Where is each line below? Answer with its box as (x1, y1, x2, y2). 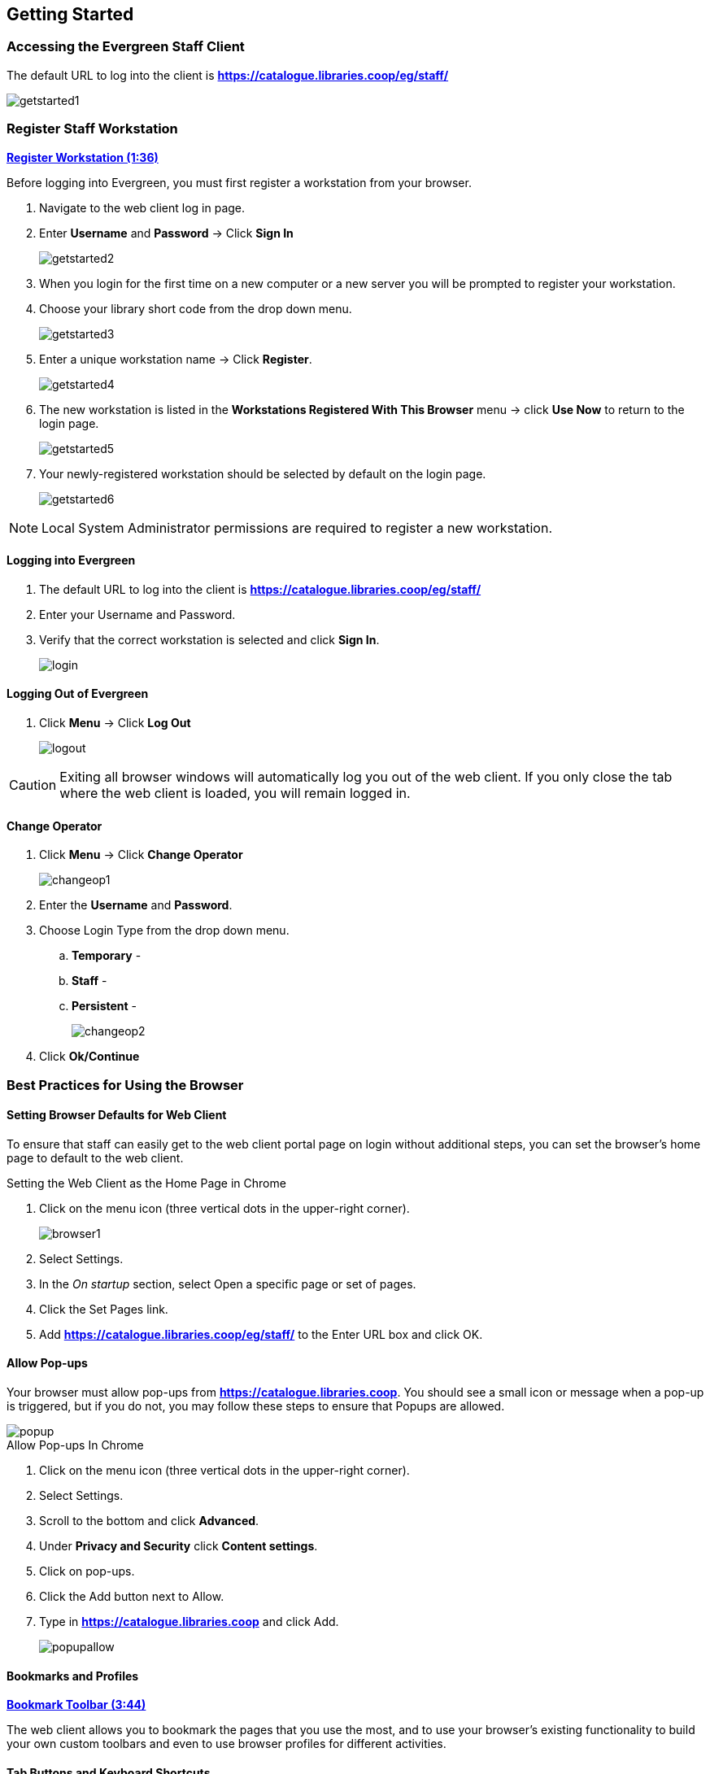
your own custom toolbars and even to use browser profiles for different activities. (7, 1737, 446, 1751)
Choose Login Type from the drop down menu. (39, 923, 290, 938)
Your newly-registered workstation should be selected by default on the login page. (39, 466, 486, 481)
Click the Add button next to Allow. (39, 1589, 224, 1604)
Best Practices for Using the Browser (7, 1076, 244, 1093)
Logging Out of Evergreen (7, 686, 149, 701)
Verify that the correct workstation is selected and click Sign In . (39, 632, 380, 647)
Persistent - (72, 999, 137, 1013)
